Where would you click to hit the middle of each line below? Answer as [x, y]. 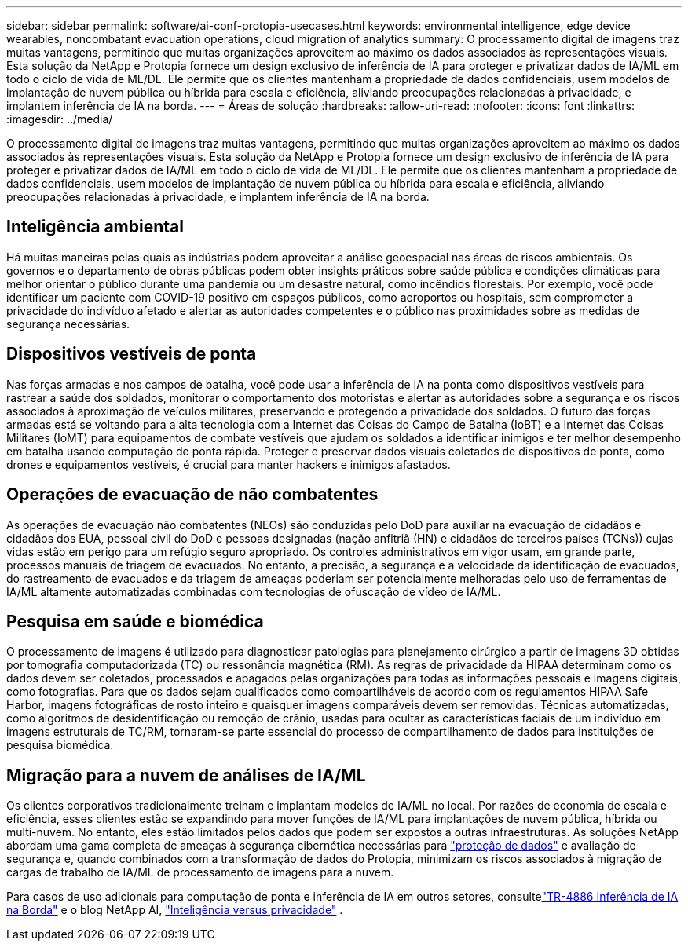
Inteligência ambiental [95, 227]
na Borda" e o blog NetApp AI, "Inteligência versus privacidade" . [175, 910]
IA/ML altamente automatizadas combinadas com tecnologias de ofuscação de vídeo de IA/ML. [254, 591]
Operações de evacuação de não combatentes [192, 495]
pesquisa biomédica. [60, 745]
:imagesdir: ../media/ [60, 119]
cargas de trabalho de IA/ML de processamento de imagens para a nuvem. [200, 872]
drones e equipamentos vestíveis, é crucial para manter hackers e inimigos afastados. [229, 464]
